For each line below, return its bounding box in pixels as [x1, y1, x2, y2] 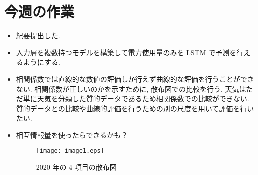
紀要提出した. [16, 30, 60, 41]
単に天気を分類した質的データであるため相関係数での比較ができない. [23, 93, 249, 104]
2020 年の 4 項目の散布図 [36, 162, 117, 172]
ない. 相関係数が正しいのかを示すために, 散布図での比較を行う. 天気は [16, 83, 246, 94]
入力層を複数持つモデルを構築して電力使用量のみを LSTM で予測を [16, 47, 237, 57]
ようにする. [23, 57, 60, 67]
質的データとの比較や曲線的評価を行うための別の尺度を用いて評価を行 [16, 103, 247, 113]
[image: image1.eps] [36, 147, 104, 155]
